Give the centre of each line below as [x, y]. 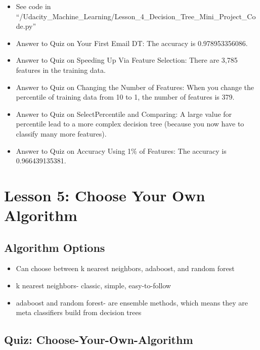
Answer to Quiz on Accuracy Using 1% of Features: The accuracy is [121, 150]
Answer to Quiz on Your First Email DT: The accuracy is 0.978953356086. [132, 43]
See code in [33, 6]
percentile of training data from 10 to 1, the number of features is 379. [125, 97]
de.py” [26, 26]
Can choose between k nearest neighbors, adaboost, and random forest [125, 268]
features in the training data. [61, 70]
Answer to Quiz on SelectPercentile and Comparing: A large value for [124, 114]
